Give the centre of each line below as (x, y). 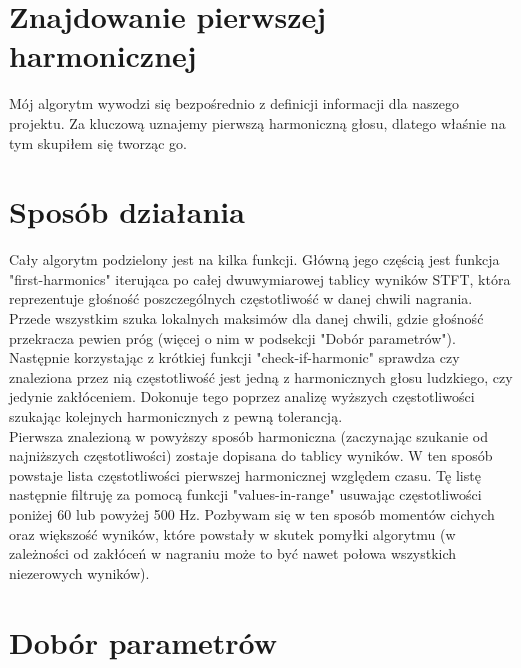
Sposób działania (127, 211)
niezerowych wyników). (79, 572)
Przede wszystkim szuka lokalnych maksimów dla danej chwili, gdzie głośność (246, 318)
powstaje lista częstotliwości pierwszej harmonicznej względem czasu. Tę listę (245, 474)
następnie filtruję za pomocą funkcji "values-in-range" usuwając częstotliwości (245, 494)
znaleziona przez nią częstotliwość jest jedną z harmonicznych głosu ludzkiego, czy (261, 376)
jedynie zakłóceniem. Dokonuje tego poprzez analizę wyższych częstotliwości (242, 396)
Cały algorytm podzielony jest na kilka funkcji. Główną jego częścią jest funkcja (254, 259)
